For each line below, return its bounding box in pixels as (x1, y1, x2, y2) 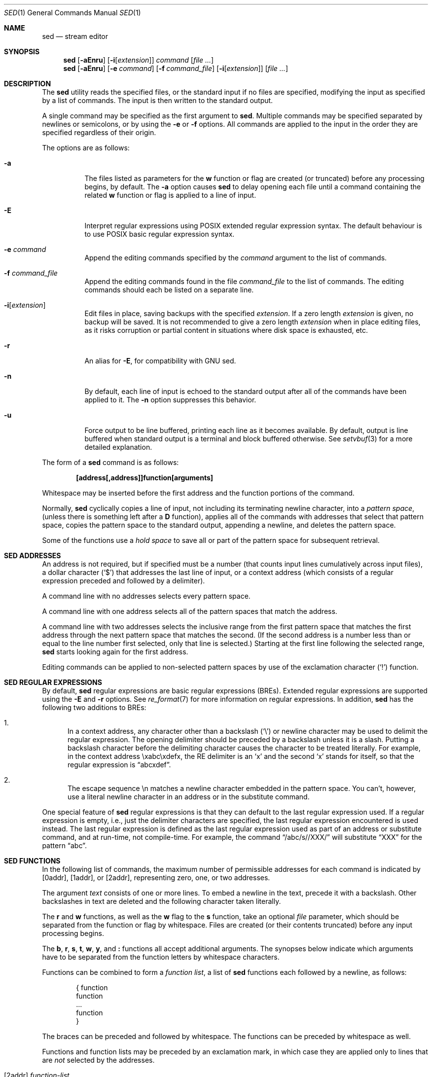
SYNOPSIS (4, 47, 40, 56)
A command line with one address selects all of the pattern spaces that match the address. (42, 607, 337, 615)
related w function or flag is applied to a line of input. (84, 191, 256, 199)
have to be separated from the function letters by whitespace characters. (42, 953, 280, 961)
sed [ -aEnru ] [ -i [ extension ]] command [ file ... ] (63, 56, 214, 64)
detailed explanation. (84, 443, 152, 451)
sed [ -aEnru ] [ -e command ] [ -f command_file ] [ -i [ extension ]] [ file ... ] (63, 64, 288, 72)
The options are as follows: (42, 144, 130, 152)
